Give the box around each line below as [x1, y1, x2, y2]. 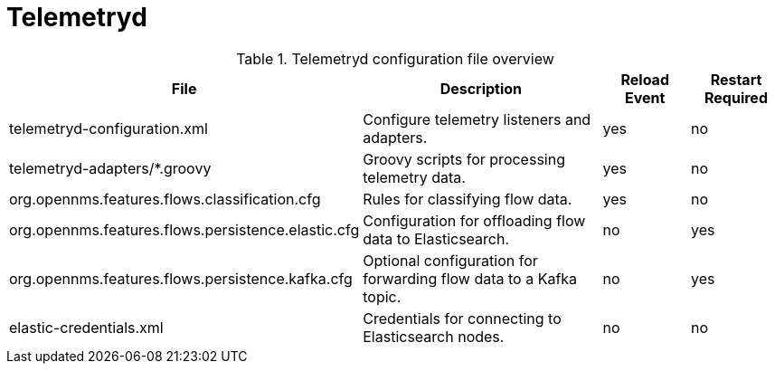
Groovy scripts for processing [363, 149, 565, 168]
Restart [710, 70, 762, 89]
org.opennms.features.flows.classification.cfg [9, 189, 321, 208]
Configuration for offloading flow [363, 211, 586, 230]
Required [704, 88, 768, 107]
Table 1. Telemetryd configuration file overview [236, 49, 554, 68]
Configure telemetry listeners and [363, 109, 591, 128]
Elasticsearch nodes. [363, 327, 505, 346]
